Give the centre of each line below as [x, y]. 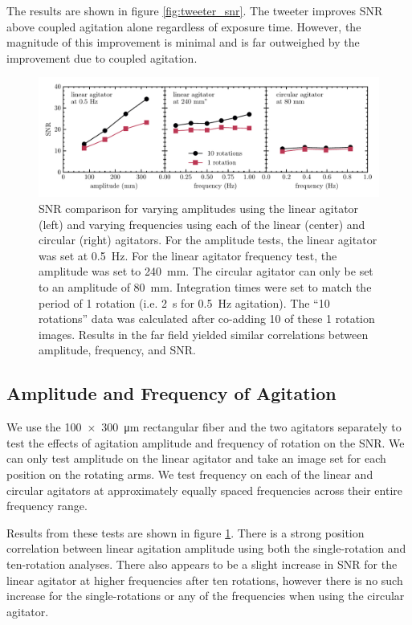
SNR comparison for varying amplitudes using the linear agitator [199, 208]
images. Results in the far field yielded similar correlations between [204, 334]
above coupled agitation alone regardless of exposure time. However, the [184, 26]
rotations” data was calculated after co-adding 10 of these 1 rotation [207, 319]
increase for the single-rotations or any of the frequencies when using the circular [206, 596]
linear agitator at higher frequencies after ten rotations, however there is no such [205, 580]
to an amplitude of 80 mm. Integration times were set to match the [205, 287]
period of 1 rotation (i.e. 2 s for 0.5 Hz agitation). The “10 [184, 302]
